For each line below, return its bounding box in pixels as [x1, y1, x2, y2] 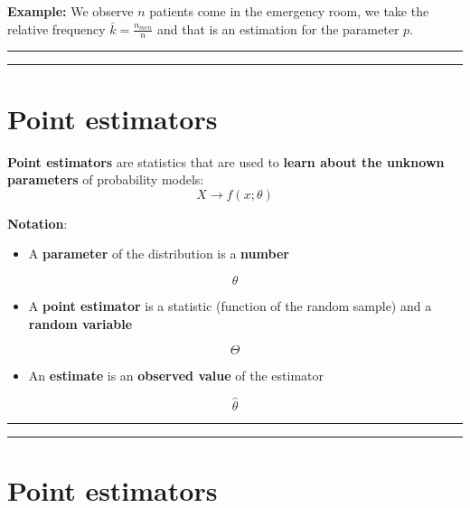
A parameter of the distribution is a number [28, 244, 289, 263]
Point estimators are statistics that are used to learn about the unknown [7, 152, 445, 171]
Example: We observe [7, 2, 134, 20]
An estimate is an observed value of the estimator [28, 366, 324, 385]
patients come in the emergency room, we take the [149, 2, 429, 20]
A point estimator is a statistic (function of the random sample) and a [28, 296, 432, 315]
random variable [28, 314, 133, 333]
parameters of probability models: [7, 170, 204, 189]
